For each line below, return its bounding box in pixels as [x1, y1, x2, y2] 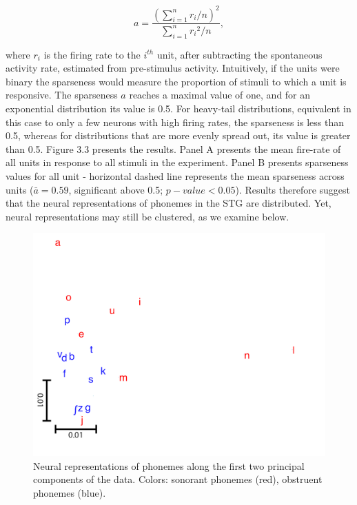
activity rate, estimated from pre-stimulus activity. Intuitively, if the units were [6, 61, 340, 75]
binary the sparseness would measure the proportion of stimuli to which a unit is [6, 74, 347, 88]
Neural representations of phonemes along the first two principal [33, 458, 305, 473]
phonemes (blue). [33, 485, 106, 499]
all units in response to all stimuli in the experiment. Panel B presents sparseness [6, 155, 349, 169]
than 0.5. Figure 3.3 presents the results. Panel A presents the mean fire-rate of [6, 141, 341, 156]
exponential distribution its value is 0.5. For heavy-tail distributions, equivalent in [6, 101, 351, 116]
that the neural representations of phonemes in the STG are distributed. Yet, [6, 196, 331, 210]
